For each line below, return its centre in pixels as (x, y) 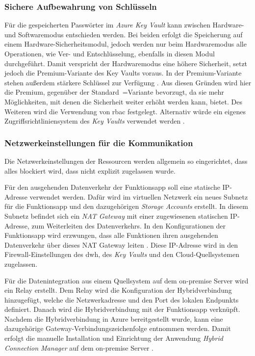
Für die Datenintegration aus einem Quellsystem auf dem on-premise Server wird (127, 280)
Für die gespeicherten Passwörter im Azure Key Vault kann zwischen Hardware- (124, 25)
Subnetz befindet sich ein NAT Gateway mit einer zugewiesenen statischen (116, 216)
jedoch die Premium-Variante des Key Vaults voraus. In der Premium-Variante (123, 73)
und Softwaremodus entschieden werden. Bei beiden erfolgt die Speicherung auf (124, 34)
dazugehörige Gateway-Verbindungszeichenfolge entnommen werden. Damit (118, 328)
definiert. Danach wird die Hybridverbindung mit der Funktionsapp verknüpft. (122, 309)
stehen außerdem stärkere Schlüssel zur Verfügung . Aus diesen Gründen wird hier (128, 82)
